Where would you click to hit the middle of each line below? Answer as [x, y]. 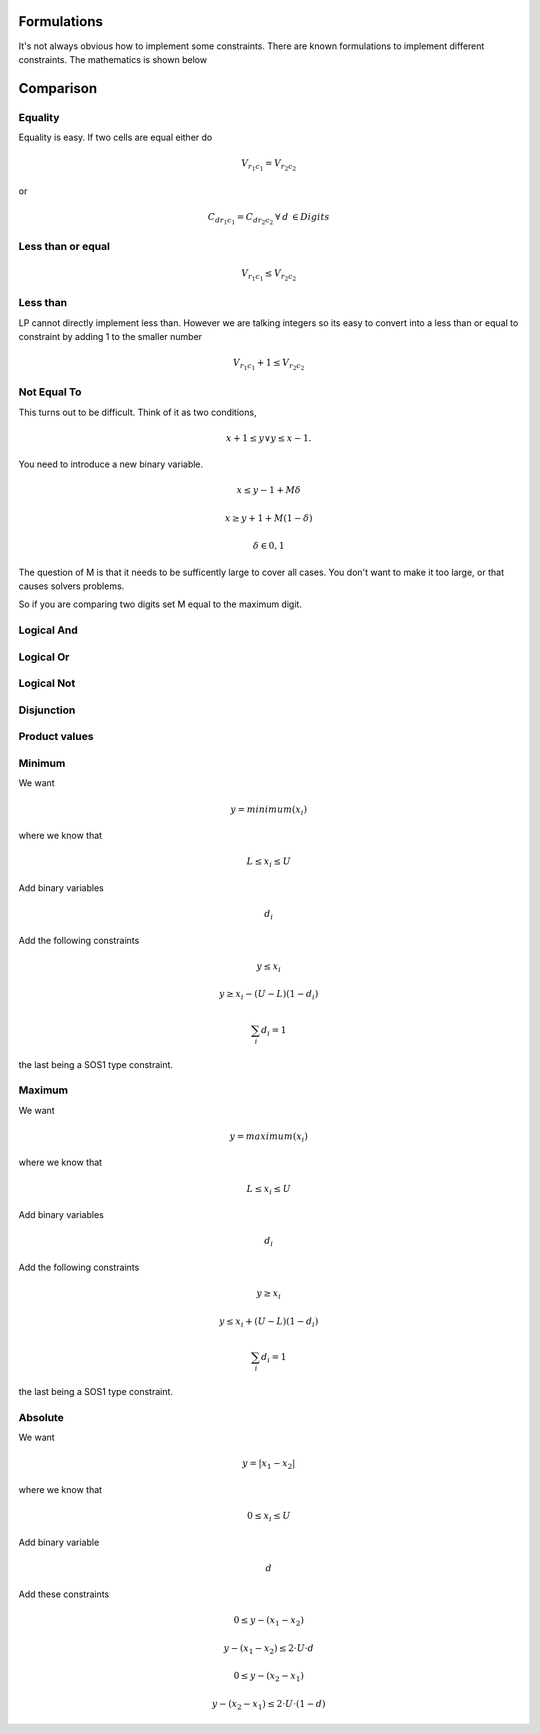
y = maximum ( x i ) [269, 1137]
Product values [56, 737]
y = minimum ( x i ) [269, 810]
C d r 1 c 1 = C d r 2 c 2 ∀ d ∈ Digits [268, 219]
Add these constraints [64, 1594]
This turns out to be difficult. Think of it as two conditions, [137, 412]
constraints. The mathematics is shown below [113, 59]
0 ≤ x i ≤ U [268, 1517]
